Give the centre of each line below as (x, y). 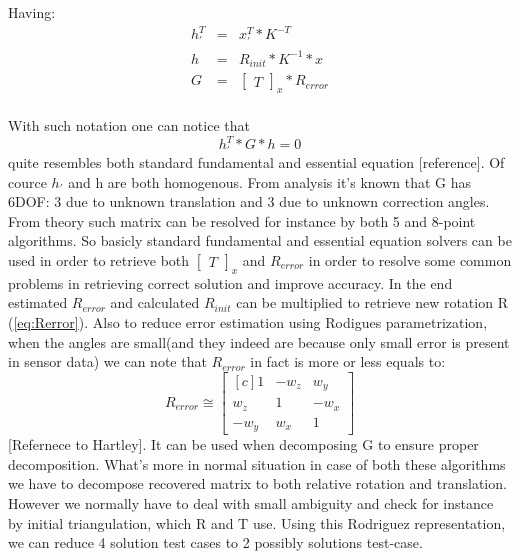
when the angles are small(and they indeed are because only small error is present (259, 341)
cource (27, 181)
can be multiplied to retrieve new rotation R (372, 302)
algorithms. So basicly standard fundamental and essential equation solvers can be (260, 240)
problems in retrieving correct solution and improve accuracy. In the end (230, 282)
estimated (38, 302)
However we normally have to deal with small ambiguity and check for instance (251, 502)
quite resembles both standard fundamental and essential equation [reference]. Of (256, 161)
